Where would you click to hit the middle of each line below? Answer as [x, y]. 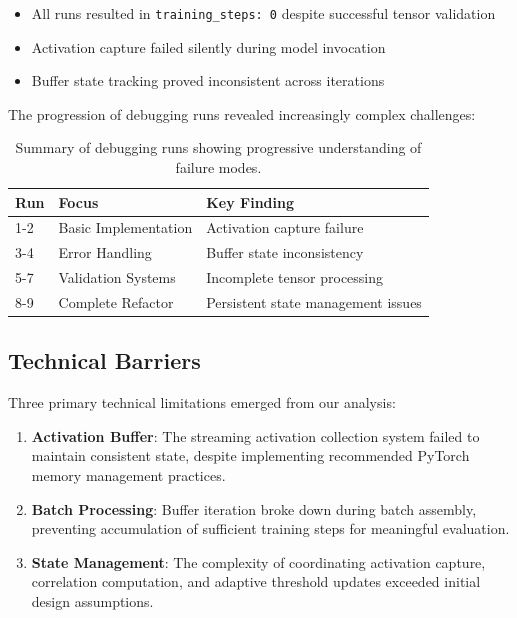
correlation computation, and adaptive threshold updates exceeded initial [256, 581]
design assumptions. [92, 601]
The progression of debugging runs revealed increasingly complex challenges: [242, 113]
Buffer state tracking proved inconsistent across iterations [208, 80]
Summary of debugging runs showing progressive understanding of [218, 147]
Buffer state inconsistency [285, 252]
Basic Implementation [125, 227]
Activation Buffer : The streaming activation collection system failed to [255, 435]
